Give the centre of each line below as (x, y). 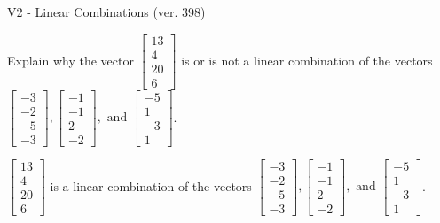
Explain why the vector (71, 60)
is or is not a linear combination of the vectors (307, 60)
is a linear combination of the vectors (151, 185)
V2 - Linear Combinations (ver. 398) (106, 12)
